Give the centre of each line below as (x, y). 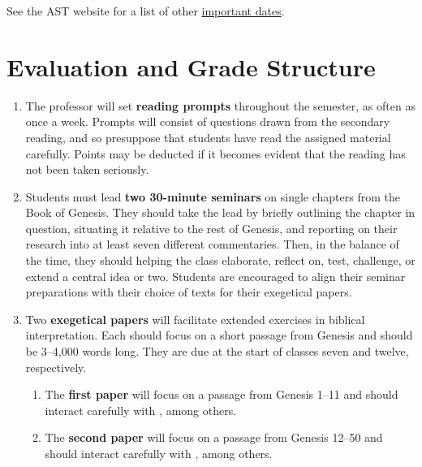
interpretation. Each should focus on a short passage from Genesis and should (219, 335)
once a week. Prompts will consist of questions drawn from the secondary (208, 121)
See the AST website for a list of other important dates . (146, 11)
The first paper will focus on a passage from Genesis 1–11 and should (222, 394)
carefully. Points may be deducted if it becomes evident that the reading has (215, 153)
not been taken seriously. (87, 169)
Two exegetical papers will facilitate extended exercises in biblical (195, 319)
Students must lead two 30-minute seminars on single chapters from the (213, 196)
